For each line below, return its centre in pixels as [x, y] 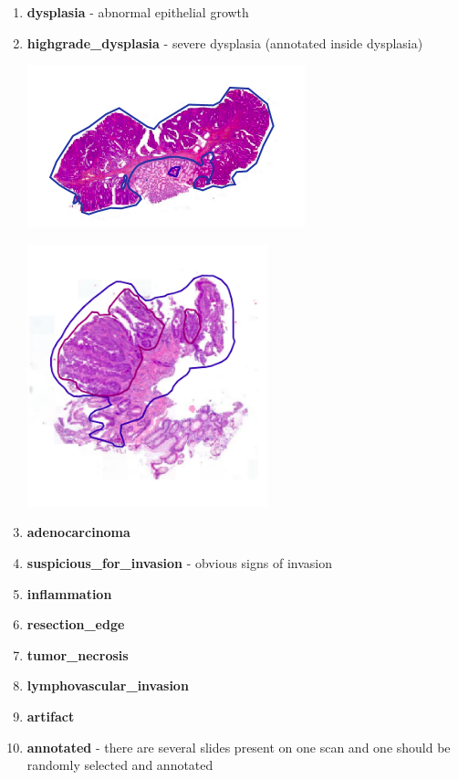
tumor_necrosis [78, 654]
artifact [51, 716]
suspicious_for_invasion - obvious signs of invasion [180, 562]
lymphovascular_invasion [108, 685]
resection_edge [76, 624]
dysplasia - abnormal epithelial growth [138, 12]
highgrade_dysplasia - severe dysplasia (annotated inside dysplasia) [225, 42]
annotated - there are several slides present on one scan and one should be [239, 747]
